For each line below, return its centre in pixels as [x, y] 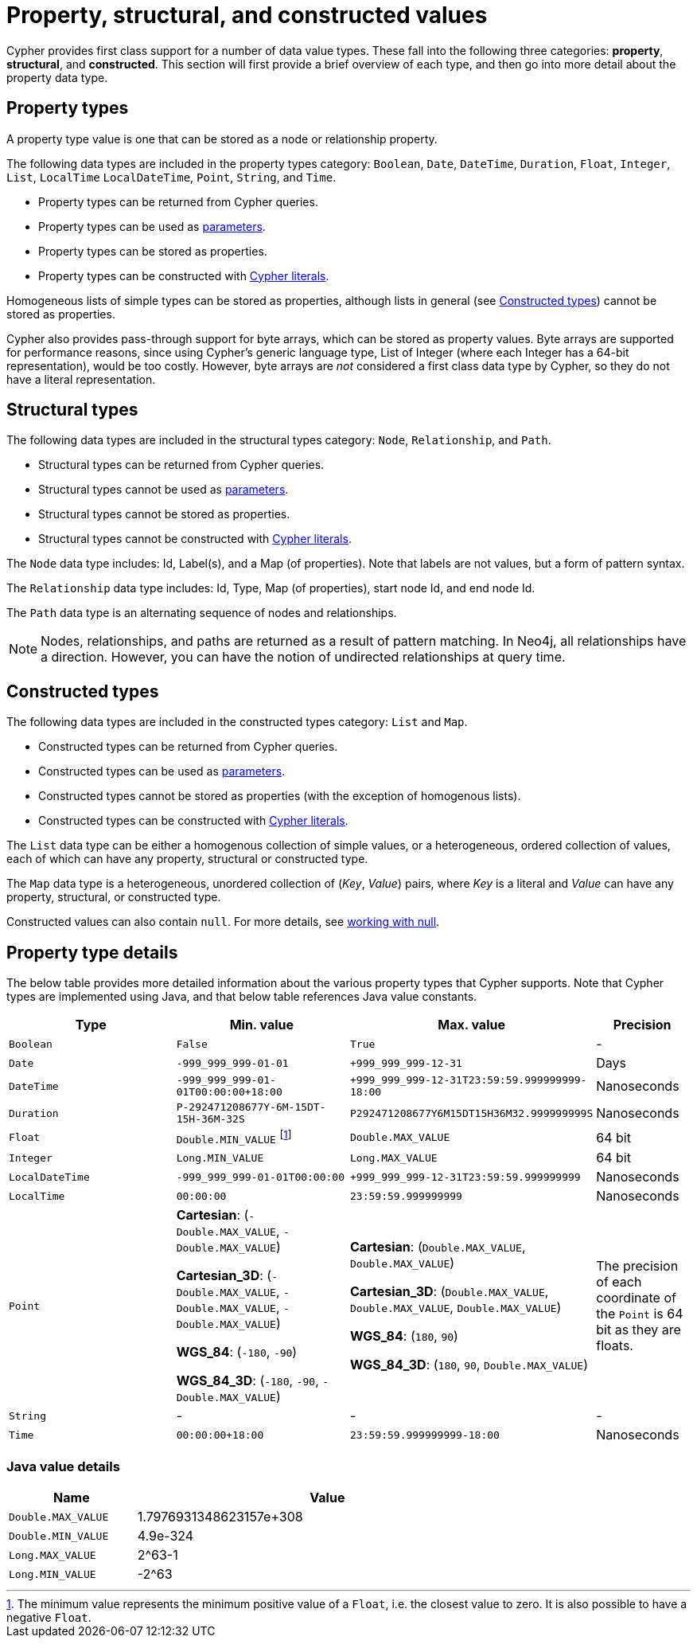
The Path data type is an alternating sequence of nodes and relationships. [202, 613]
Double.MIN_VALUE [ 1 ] [234, 1137]
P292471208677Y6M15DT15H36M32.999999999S [472, 1113]
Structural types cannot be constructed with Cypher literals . [195, 539]
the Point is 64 [640, 1314]
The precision [637, 1266]
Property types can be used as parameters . [152, 226]
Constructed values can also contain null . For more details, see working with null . [223, 922]
